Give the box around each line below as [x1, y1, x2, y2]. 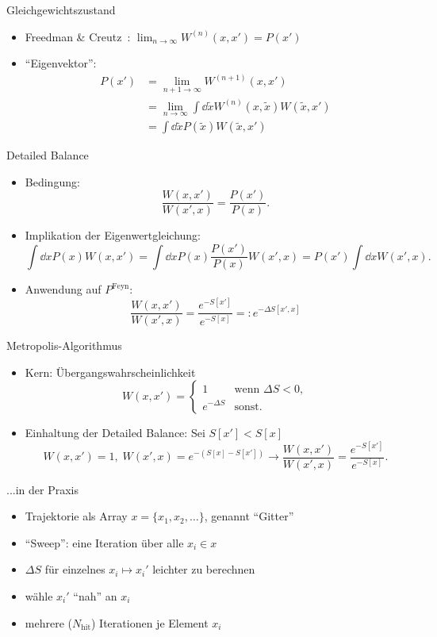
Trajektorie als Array [25, 508, 128, 524]
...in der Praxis [6, 481, 79, 497]
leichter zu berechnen [152, 561, 255, 578]
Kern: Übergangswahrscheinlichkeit [25, 363, 196, 380]
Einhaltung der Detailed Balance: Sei [25, 424, 205, 441]
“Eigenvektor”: [25, 55, 97, 71]
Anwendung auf [25, 281, 102, 297]
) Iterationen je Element [91, 614, 209, 631]
